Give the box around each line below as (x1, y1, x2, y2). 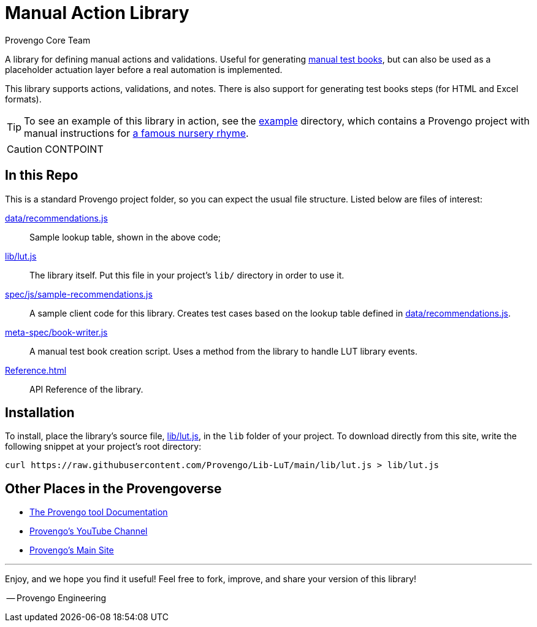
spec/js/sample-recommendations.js (5, 288, 153, 299)
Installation (5, 405, 75, 421)
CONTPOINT (45, 142, 104, 155)
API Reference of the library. (29, 383, 143, 394)
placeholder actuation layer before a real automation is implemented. (5, 64, 283, 75)
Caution (7, 142, 43, 155)
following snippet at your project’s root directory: (5, 441, 202, 452)
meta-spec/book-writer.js (5, 326, 108, 337)
